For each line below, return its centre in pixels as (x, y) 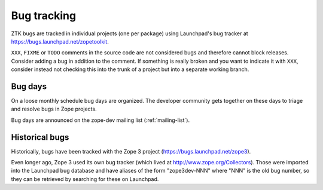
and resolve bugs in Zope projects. (54, 109)
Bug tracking (44, 16)
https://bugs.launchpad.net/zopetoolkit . (60, 41)
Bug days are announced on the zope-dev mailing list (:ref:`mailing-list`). (100, 120)
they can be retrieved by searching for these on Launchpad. (85, 179)
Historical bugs (40, 137)
